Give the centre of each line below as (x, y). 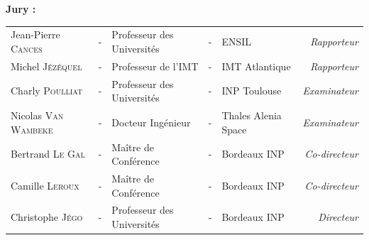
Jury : (21, 9)
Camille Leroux (45, 185)
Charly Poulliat (47, 91)
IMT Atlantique (256, 66)
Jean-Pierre (35, 34)
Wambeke (32, 129)
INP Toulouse (252, 91)
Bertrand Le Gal (48, 154)
